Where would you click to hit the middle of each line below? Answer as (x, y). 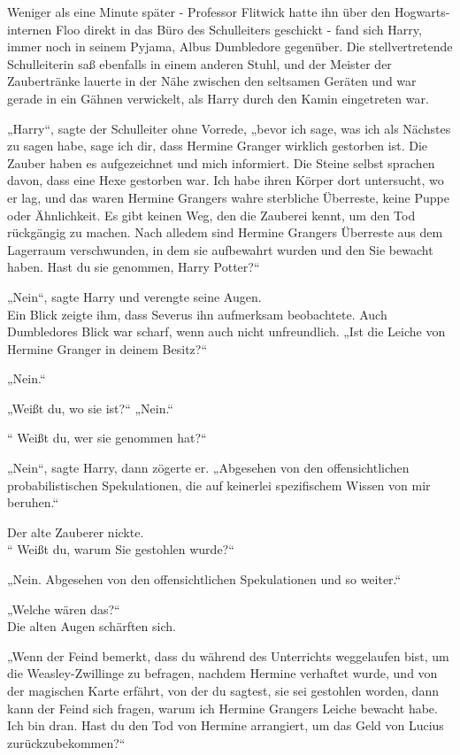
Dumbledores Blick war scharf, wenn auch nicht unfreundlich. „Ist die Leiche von (226, 331)
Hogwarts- (422, 12)
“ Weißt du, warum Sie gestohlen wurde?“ (121, 549)
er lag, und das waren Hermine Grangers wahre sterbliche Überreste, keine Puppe (228, 197)
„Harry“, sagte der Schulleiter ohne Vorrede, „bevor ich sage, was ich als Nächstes (229, 128)
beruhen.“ (33, 502)
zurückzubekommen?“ (66, 742)
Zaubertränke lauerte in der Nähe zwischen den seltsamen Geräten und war (212, 81)
